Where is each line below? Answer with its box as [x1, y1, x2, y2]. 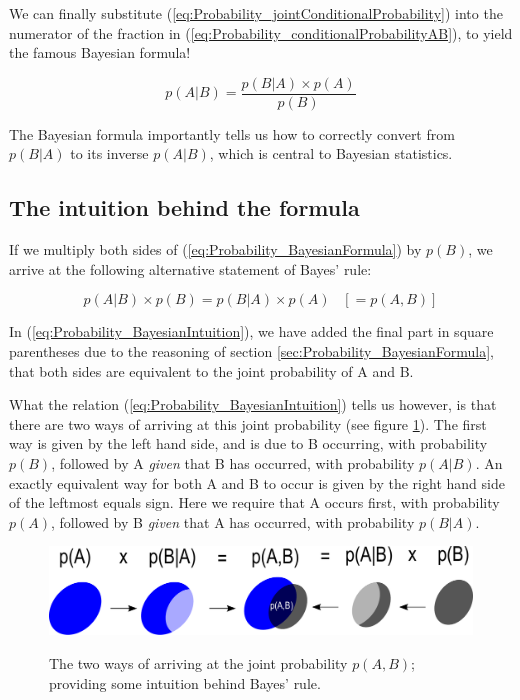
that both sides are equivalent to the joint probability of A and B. [9, 360, 414, 381]
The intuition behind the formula [9, 192, 360, 223]
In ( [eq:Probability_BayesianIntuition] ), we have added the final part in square [9, 321, 494, 342]
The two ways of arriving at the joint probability [49, 652, 348, 673]
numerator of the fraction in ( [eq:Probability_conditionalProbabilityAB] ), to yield [9, 22, 513, 43]
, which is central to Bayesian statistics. [209, 143, 453, 164]
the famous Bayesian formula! [9, 42, 191, 63]
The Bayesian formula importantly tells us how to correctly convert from [9, 123, 455, 144]
